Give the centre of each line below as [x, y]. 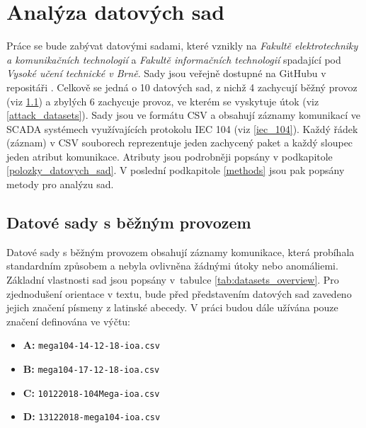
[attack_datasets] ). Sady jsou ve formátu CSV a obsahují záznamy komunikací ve [184, 115]
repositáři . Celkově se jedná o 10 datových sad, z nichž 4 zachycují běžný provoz [182, 87]
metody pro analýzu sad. [60, 184]
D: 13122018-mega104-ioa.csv [92, 416]
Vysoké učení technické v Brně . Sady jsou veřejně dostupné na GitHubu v [166, 73]
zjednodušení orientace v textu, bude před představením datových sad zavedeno [179, 293]
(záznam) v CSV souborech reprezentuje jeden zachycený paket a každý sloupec [180, 143]
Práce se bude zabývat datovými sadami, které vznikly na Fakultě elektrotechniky [182, 46]
